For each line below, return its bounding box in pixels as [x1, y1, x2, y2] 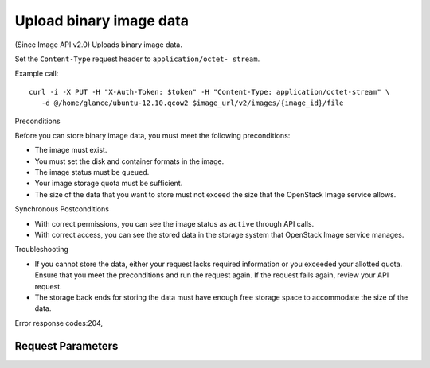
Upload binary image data [14, 12, 189, 29]
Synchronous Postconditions [14, 204, 109, 214]
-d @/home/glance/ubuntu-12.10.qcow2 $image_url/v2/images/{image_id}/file [41, 99, 344, 107]
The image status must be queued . [34, 168, 150, 177]
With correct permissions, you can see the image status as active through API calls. [34, 219, 315, 228]
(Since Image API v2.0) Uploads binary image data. [14, 40, 182, 49]
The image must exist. [34, 145, 107, 155]
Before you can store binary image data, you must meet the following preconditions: [14, 130, 291, 140]
